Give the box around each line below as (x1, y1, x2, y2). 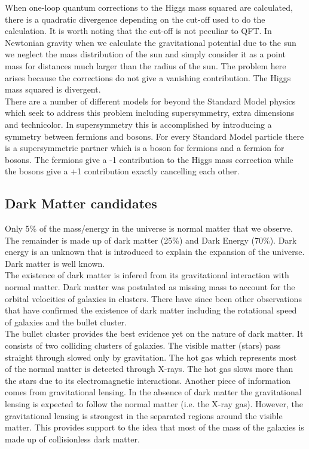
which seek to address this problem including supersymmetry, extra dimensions (5, 106, 295, 119)
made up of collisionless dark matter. (5, 432, 140, 445)
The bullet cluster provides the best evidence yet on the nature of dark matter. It (5, 327, 304, 340)
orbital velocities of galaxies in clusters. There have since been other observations (5, 292, 302, 305)
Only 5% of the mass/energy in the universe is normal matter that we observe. (5, 222, 293, 235)
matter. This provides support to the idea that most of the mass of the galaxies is (5, 421, 304, 433)
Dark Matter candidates (5, 194, 157, 213)
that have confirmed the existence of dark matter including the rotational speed (5, 304, 297, 316)
